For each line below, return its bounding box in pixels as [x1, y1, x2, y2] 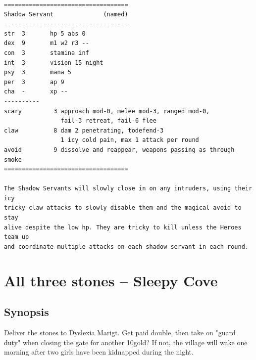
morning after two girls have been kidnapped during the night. [4, 347, 194, 357]
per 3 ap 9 [4, 78, 64, 86]
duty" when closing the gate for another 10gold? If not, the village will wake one [4, 337, 248, 347]
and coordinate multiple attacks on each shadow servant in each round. [4, 243, 249, 250]
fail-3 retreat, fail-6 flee [60, 117, 156, 125]
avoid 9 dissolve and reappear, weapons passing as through [4, 146, 235, 153]
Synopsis [4, 304, 49, 319]
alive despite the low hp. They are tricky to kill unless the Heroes [4, 224, 242, 231]
